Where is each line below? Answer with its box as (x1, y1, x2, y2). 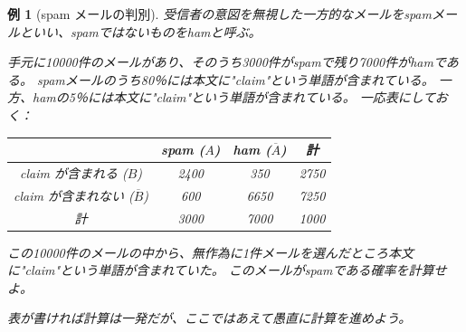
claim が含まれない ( (14, 185, 134, 204)
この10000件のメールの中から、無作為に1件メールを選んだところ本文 (7, 242, 414, 261)
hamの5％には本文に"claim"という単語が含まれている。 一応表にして (32, 88, 435, 107)
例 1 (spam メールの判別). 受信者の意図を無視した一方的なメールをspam (7, 5, 432, 23)
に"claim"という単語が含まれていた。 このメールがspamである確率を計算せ (7, 261, 447, 280)
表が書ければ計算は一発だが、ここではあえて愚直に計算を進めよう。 (7, 308, 412, 327)
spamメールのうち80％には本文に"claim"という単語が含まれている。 (37, 70, 434, 89)
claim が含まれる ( (20, 163, 128, 182)
